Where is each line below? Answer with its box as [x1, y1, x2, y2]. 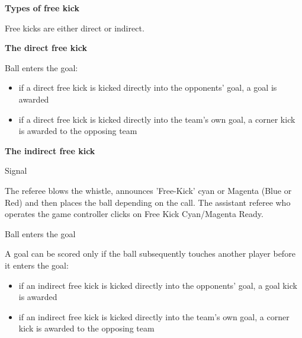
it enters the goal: [5, 259, 69, 271]
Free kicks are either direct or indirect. [5, 21, 144, 34]
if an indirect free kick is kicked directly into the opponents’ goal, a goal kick [18, 279, 297, 291]
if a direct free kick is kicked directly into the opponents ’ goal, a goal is [18, 81, 277, 94]
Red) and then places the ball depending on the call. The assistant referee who [5, 196, 291, 208]
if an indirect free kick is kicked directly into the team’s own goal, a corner [18, 310, 290, 323]
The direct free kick [5, 42, 87, 54]
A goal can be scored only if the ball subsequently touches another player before [5, 247, 295, 260]
